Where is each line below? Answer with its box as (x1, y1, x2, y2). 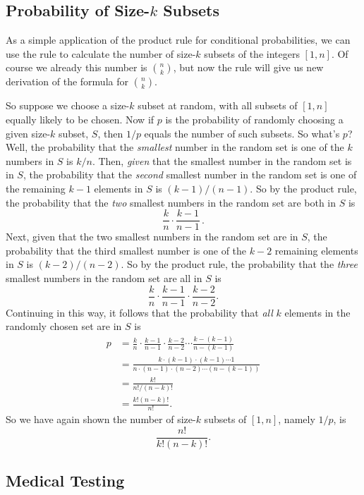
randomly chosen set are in (6, 319, 122, 334)
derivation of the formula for (6, 74, 128, 89)
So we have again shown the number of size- (6, 412, 196, 427)
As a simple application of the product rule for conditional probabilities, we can (6, 32, 351, 47)
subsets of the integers (204, 46, 300, 61)
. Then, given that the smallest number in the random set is (92, 153, 352, 168)
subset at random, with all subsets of (138, 98, 298, 113)
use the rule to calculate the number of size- (6, 46, 196, 61)
